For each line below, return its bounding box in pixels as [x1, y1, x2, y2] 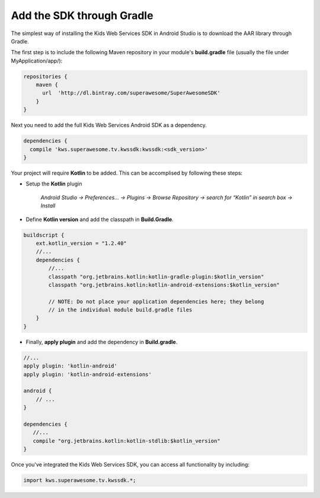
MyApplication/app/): [11, 57, 63, 64]
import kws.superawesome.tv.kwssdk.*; [23, 477, 136, 484]
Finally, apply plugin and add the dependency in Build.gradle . [25, 338, 178, 345]
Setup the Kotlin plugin [25, 180, 82, 187]
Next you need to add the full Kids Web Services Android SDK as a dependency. [11, 122, 207, 129]
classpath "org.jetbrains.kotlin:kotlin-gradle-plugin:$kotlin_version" [48, 273, 264, 280]
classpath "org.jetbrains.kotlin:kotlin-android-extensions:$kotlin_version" [48, 281, 280, 288]
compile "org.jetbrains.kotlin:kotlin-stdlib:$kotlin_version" [33, 437, 220, 444]
